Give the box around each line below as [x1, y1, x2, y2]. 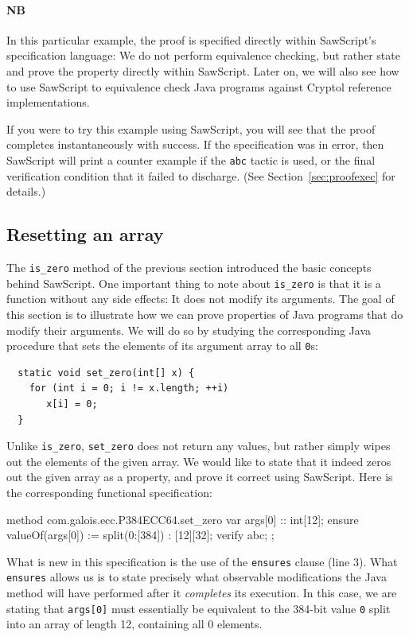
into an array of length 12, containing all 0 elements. [6, 616, 263, 632]
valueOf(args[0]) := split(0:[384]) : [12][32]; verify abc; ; [6, 526, 275, 543]
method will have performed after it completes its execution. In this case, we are [6, 585, 397, 601]
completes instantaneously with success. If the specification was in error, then [6, 136, 384, 153]
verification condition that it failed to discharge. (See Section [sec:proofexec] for [6, 167, 395, 184]
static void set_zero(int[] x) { [18, 367, 195, 379]
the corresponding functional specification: [6, 484, 212, 500]
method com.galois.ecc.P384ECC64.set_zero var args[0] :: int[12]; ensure [6, 511, 359, 527]
